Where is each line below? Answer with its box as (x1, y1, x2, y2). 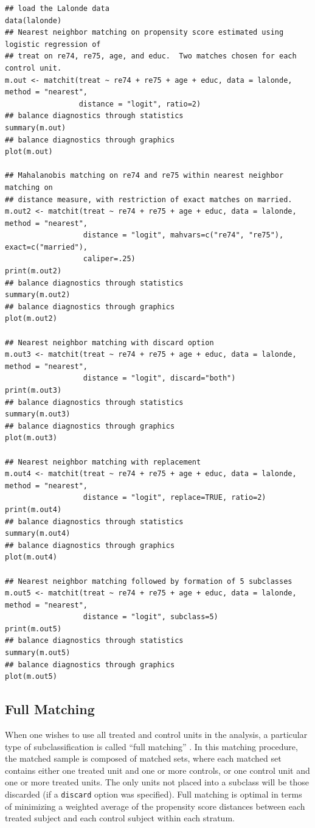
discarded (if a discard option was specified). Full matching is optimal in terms (5, 788, 302, 801)
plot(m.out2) (5, 314, 57, 323)
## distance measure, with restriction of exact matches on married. (5, 195, 292, 204)
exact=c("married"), (5, 242, 88, 251)
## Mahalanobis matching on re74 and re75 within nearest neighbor (5, 171, 284, 180)
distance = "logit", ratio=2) (78, 99, 201, 108)
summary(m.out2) (5, 290, 71, 300)
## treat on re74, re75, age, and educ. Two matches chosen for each (5, 52, 297, 61)
